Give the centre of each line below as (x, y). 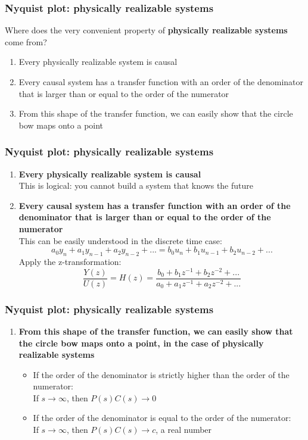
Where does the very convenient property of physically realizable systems (146, 30)
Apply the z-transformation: (70, 261)
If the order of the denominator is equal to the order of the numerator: (162, 418)
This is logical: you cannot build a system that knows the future (136, 185)
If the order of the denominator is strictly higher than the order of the (161, 374)
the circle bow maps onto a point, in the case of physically (141, 343)
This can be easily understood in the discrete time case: (120, 240)
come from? (26, 41)
